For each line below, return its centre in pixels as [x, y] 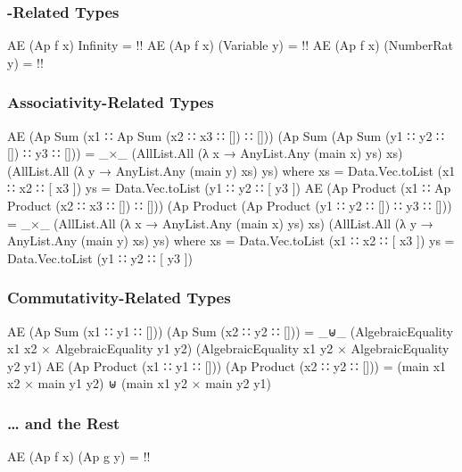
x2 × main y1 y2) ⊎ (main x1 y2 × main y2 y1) [140, 383]
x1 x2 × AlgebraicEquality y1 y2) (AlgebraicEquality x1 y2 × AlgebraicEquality [228, 348]
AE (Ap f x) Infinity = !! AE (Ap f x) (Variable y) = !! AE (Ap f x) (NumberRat [230, 45]
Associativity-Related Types [111, 102]
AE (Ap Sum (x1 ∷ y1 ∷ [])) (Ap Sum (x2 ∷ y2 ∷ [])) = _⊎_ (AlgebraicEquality [231, 331]
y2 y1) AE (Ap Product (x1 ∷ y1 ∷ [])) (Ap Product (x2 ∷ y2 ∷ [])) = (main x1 [227, 365]
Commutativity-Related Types [119, 298]
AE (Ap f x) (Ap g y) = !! [79, 456]
